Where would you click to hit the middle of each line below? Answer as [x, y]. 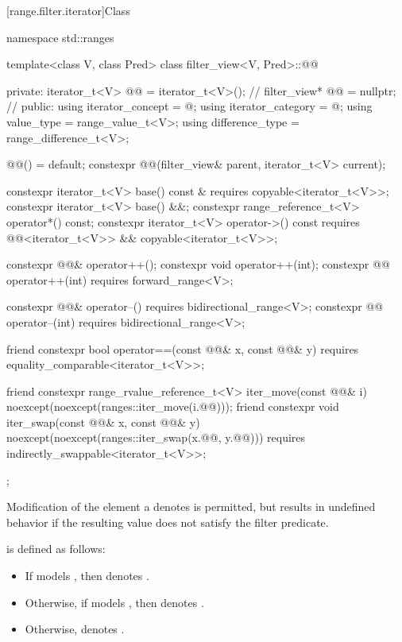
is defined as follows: [56, 549]
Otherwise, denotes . [75, 629]
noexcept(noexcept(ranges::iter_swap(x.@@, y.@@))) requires [156, 437]
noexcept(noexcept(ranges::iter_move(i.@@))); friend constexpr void [173, 406]
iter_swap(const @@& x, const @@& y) [103, 422]
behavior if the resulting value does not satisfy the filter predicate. [168, 522]
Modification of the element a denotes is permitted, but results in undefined [191, 507]
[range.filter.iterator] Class [68, 10]
